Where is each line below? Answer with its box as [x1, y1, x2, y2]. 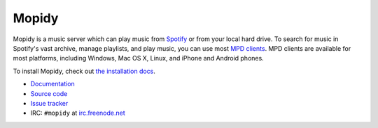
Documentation [30, 80, 75, 88]
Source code [30, 89, 68, 97]
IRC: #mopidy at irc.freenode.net [30, 109, 125, 118]
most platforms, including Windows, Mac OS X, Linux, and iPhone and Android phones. [13, 54, 264, 63]
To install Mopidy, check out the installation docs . [13, 67, 155, 75]
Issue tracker [30, 99, 69, 107]
